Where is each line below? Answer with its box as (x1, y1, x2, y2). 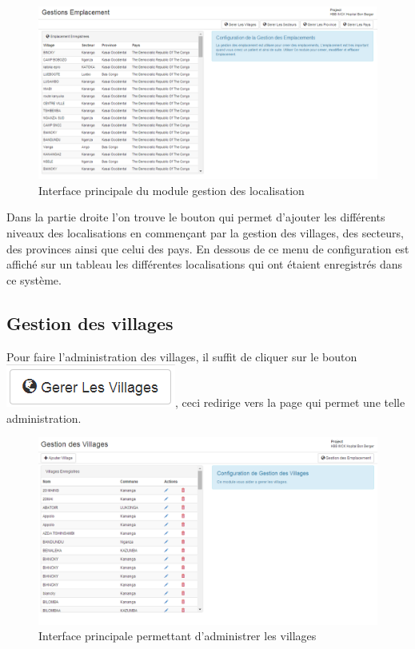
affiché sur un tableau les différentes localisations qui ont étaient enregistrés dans (6, 256, 403, 273)
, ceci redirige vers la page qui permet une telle (175, 394, 405, 411)
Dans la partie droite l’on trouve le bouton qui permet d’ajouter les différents (6, 209, 385, 225)
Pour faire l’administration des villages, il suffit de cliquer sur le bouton (6, 348, 357, 364)
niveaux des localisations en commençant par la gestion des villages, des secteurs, (6, 224, 404, 241)
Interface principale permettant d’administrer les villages (38, 627, 317, 644)
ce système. (6, 271, 62, 288)
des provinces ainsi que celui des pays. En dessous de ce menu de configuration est (6, 240, 409, 257)
